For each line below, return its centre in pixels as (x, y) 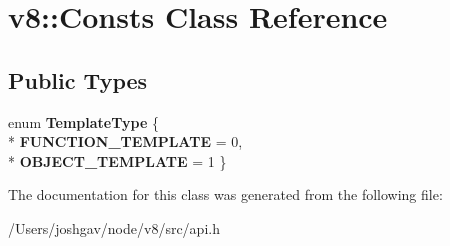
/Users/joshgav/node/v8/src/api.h (114, 227)
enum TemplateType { (83, 121)
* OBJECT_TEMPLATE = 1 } (117, 160)
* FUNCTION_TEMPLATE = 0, (125, 141)
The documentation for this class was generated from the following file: (225, 194)
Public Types (78, 79)
